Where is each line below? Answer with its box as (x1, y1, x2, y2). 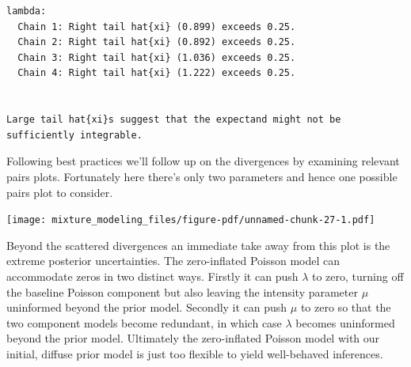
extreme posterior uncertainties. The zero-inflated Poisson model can (6, 252, 341, 269)
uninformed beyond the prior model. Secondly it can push (6, 299, 287, 316)
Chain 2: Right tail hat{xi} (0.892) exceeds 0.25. (17, 36, 296, 48)
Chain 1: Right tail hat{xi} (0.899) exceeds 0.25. (17, 21, 296, 32)
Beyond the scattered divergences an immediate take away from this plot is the (6, 236, 390, 253)
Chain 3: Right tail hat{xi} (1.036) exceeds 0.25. (17, 51, 296, 63)
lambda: (6, 6, 47, 17)
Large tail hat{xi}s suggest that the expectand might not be (6, 114, 341, 126)
